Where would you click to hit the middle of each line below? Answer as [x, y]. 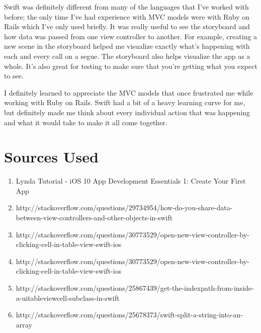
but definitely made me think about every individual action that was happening [127, 112]
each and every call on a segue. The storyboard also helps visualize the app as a [127, 56]
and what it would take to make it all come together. [86, 122]
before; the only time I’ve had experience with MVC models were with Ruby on [127, 16]
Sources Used [51, 157]
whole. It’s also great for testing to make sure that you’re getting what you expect [131, 66]
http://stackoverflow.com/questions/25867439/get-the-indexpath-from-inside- [135, 288]
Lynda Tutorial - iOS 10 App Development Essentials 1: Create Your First [131, 181]
